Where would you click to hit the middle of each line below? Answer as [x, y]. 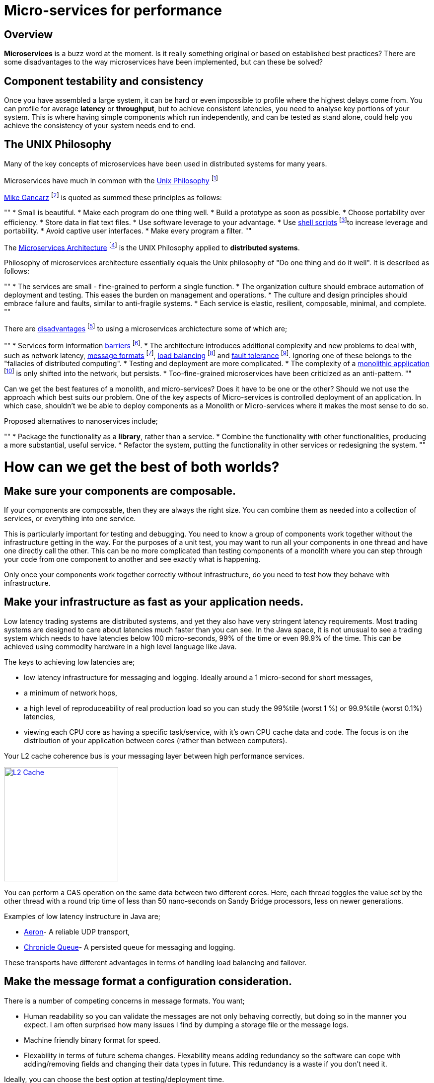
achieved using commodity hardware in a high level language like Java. [120, 646]
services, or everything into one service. [70, 519]
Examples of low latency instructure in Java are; [82, 916]
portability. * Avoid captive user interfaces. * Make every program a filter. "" [128, 231]
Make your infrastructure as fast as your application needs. [154, 602]
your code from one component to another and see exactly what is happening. [132, 559]
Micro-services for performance [113, 10]
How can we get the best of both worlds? [142, 467]
